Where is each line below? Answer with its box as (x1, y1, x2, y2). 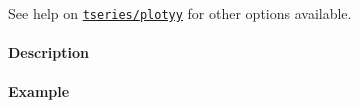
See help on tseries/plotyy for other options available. (8, 3, 352, 23)
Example (8, 81, 70, 102)
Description (8, 42, 90, 63)
